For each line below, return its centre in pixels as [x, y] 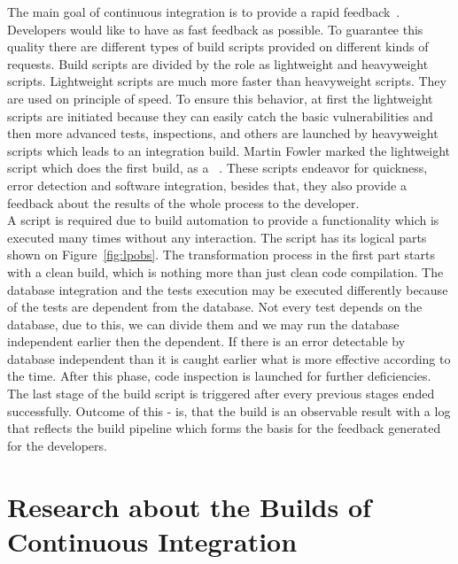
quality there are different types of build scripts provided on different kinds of [218, 46]
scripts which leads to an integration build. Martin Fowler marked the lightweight [229, 150]
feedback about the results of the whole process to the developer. [183, 202]
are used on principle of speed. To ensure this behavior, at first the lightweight [220, 98]
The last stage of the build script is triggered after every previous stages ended [221, 394]
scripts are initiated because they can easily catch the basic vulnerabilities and [220, 116]
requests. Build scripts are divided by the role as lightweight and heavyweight [218, 63]
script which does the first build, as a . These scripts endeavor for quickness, [217, 168]
